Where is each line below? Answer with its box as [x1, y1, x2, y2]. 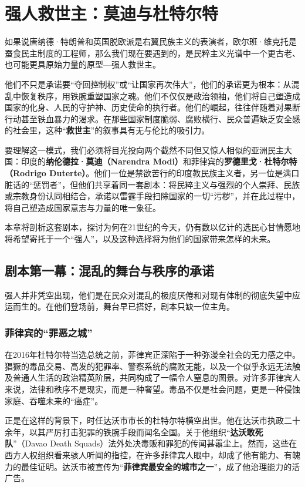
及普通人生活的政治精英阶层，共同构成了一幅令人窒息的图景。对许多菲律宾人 [5, 371, 300, 384]
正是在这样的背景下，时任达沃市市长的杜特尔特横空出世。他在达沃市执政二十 [5, 414, 300, 426]
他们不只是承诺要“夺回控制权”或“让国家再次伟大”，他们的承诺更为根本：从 [5, 78, 292, 90]
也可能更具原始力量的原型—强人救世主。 [5, 58, 161, 70]
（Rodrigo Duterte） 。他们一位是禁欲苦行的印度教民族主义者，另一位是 [5, 167, 283, 179]
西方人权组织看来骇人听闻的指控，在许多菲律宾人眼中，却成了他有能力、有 [5, 448, 292, 461]
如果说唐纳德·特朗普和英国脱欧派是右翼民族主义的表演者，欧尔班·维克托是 [5, 35, 297, 48]
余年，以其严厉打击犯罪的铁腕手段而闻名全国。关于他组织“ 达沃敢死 [5, 425, 263, 438]
